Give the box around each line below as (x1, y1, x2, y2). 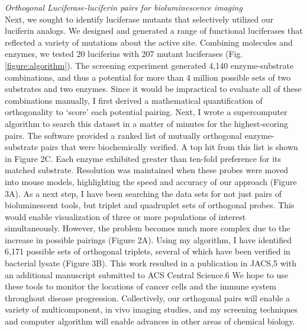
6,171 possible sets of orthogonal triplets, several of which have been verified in (5, 245, 290, 257)
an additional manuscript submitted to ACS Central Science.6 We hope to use (5, 268, 289, 281)
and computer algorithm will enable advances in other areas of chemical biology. (5, 315, 295, 327)
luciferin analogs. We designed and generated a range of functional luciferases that (5, 24, 303, 37)
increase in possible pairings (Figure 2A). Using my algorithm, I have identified (5, 233, 292, 246)
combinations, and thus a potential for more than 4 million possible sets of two (5, 71, 291, 83)
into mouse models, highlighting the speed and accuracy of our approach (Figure (5, 175, 297, 187)
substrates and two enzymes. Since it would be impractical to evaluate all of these (5, 82, 302, 95)
